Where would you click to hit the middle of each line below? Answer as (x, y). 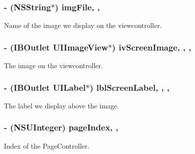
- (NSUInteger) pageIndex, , (61, 127)
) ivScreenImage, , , (152, 47)
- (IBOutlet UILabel (45, 87)
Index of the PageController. (47, 145)
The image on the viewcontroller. (54, 65)
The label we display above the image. (62, 105)
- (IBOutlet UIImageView (56, 47)
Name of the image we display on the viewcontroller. (83, 25)
